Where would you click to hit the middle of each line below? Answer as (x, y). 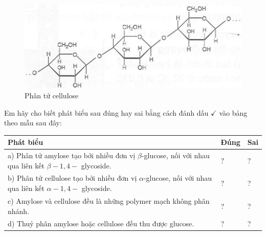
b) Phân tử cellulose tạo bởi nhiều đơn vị (72, 178)
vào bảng (233, 112)
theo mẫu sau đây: (33, 123)
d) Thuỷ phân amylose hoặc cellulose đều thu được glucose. (101, 223)
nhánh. (19, 211)
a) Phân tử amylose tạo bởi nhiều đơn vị (72, 155)
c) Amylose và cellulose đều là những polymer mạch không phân (109, 200)
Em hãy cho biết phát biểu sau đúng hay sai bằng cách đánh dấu (106, 112)
